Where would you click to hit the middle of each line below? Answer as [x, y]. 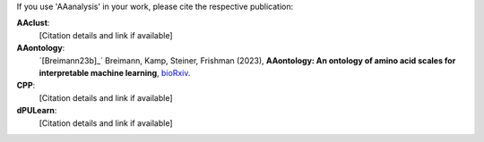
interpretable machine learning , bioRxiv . [115, 72]
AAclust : [33, 23]
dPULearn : [37, 111]
